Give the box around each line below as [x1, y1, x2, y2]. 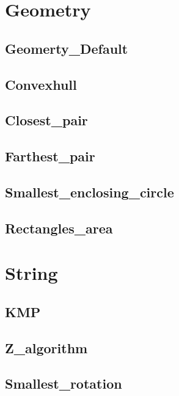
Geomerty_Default [5, 38, 128, 57]
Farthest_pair [5, 147, 95, 166]
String [5, 260, 58, 285]
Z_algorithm [5, 338, 88, 357]
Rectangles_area [5, 218, 113, 237]
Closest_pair [5, 111, 88, 130]
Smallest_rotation [5, 374, 122, 393]
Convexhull [5, 75, 77, 94]
